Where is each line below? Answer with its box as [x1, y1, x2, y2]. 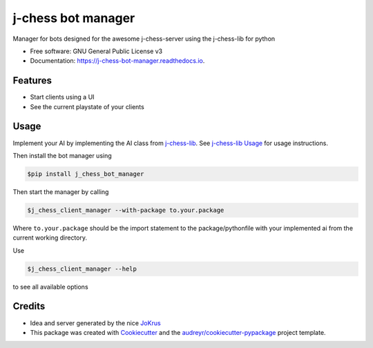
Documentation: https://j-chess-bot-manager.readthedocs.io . [30, 57, 205, 65]
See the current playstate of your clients [30, 102, 144, 110]
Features [12, 75, 52, 86]
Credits [12, 300, 46, 312]
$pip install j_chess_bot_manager [27, 170, 144, 177]
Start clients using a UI [30, 93, 95, 101]
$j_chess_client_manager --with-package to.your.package [27, 206, 224, 214]
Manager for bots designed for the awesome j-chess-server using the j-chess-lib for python [12, 35, 276, 43]
